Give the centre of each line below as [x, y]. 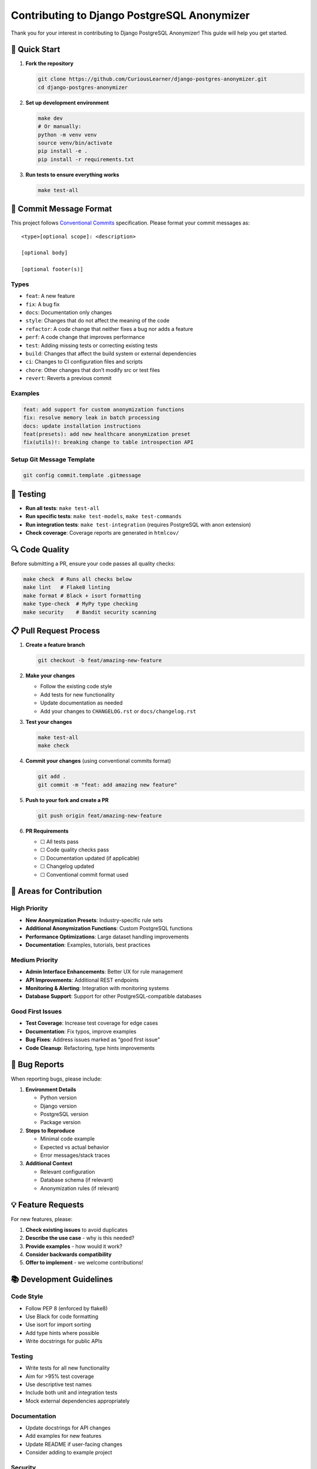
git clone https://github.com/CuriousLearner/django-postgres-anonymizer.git [152, 79]
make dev [50, 118]
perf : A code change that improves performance [85, 337]
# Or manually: [60, 127]
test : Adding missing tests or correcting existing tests [92, 345]
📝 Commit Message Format [61, 209]
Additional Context [49, 1163]
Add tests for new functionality [77, 695]
